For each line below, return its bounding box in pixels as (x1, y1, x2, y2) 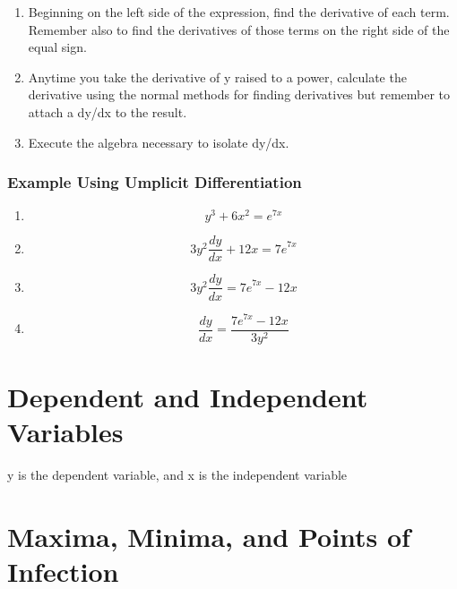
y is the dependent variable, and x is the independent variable (7, 465, 348, 484)
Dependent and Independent (7, 379, 368, 415)
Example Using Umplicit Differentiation (7, 171, 302, 193)
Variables (7, 414, 124, 450)
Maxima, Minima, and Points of (7, 518, 410, 555)
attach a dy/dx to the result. (28, 102, 187, 121)
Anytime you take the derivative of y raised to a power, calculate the (28, 67, 407, 86)
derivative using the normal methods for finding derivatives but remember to (28, 85, 451, 104)
